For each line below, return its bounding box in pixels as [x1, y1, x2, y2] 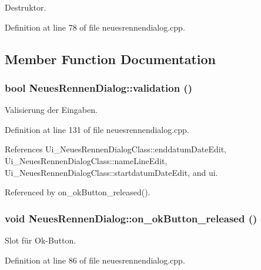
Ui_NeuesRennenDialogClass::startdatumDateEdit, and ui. [5, 166, 218, 178]
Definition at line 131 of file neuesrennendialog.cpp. [5, 123, 189, 135]
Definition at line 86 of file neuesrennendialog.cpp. [5, 254, 185, 266]
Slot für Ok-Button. [5, 234, 76, 246]
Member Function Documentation [5, 49, 216, 68]
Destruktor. [5, 1, 46, 13]
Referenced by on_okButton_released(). [5, 186, 150, 198]
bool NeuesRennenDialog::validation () [5, 80, 192, 95]
